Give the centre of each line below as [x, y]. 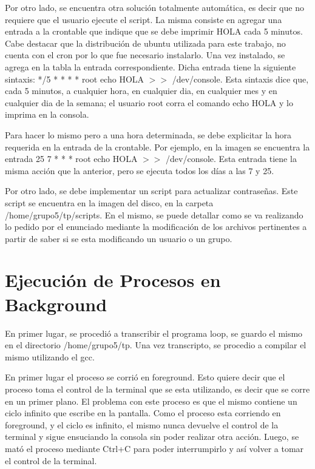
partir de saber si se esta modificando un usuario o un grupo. [119, 238]
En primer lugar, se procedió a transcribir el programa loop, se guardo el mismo [154, 333]
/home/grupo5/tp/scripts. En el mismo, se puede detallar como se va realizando [154, 214]
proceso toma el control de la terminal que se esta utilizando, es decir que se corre [157, 389]
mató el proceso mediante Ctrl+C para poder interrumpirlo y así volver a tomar [154, 448]
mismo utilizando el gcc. [50, 356]
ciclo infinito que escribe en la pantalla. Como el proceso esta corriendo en [143, 413]
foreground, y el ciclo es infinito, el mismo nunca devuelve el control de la [142, 424]
